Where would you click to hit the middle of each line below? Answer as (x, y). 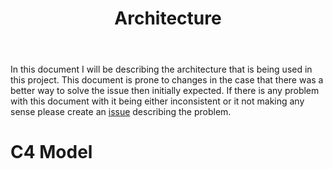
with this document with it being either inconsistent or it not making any (157, 101)
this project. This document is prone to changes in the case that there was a (167, 80)
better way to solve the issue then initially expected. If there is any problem (165, 91)
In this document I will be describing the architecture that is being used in (161, 69)
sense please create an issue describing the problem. (121, 112)
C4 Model (51, 152)
